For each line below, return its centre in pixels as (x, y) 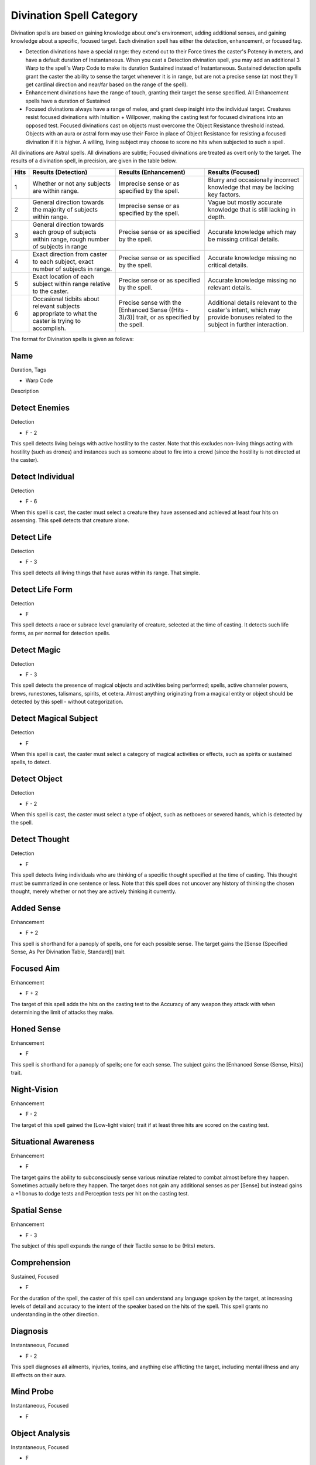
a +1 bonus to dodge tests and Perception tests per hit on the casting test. (100, 1194)
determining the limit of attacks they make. (62, 1012)
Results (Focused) (234, 172)
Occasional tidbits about (66, 299)
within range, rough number (71, 239)
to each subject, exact (63, 261)
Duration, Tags (28, 370)
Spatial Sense (37, 1210)
